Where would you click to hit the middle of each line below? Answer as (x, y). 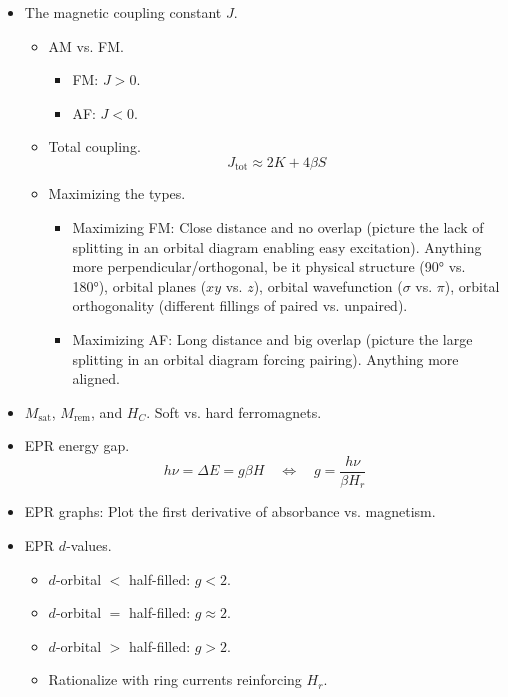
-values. (89, 545)
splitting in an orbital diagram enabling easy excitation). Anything (277, 246)
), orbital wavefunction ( (328, 285)
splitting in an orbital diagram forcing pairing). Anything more (265, 358)
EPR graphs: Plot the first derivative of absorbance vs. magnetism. (230, 511)
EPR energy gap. (77, 445)
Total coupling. (94, 146)
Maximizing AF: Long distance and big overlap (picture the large (272, 338)
